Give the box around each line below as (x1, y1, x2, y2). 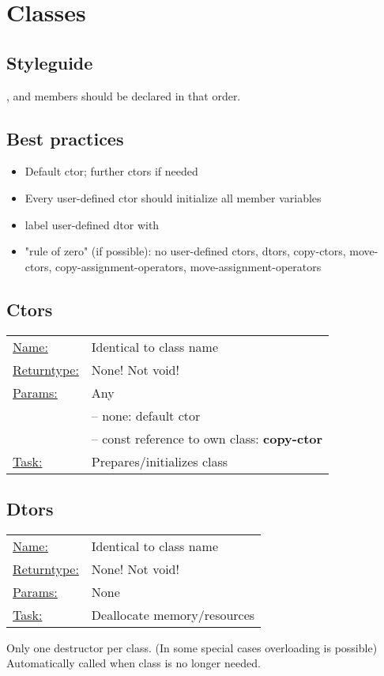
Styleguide (6, 50, 93, 74)
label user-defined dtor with (24, 216, 160, 232)
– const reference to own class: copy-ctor (91, 429, 323, 448)
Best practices (6, 126, 124, 150)
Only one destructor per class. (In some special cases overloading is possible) (6, 639, 378, 655)
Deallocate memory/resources (91, 605, 255, 624)
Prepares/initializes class (91, 451, 228, 470)
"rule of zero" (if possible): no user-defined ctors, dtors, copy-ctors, (24, 243, 346, 259)
